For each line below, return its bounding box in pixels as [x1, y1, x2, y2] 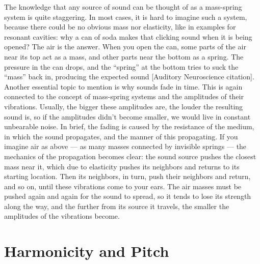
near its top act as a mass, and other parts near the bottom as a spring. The [4, 51, 244, 62]
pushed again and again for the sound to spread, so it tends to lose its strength [4, 191, 251, 201]
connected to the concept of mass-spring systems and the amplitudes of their [4, 91, 244, 102]
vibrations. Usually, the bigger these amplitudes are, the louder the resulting [4, 101, 243, 111]
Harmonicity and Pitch [4, 241, 169, 261]
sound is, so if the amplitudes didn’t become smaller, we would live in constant [4, 111, 251, 122]
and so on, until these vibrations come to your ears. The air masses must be [4, 181, 242, 191]
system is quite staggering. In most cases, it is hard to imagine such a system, [4, 11, 247, 22]
